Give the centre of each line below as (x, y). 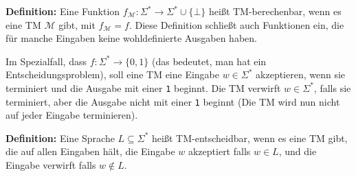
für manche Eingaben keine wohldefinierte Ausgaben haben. (131, 38)
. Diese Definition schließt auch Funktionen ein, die (236, 24)
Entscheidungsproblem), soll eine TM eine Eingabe (113, 74)
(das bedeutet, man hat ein (209, 61)
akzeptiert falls (219, 151)
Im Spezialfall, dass (46, 61)
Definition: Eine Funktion (63, 11)
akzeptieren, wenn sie (301, 74)
